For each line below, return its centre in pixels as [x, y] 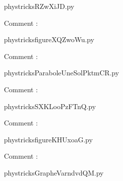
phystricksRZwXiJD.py [39, 6]
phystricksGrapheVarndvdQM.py [54, 172]
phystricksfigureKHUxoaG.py [48, 139]
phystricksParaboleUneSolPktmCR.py [61, 73]
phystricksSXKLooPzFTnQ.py [50, 106]
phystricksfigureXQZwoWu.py [49, 39]
